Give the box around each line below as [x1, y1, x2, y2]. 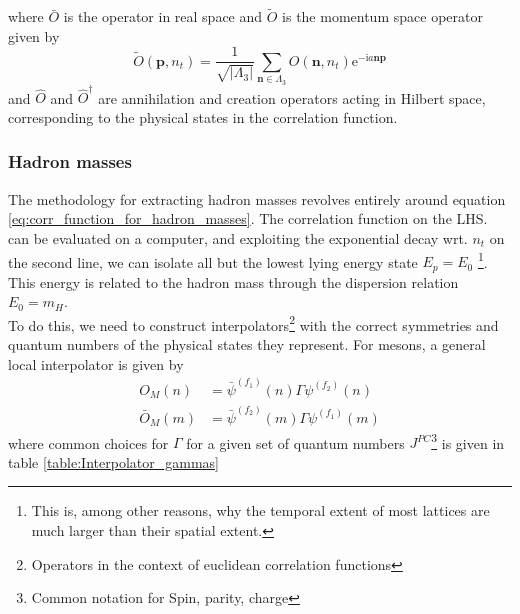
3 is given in [431, 429, 505, 453]
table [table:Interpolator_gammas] [8, 451, 219, 472]
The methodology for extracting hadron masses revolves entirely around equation [8, 188, 506, 209]
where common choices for [8, 432, 169, 453]
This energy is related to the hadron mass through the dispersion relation [8, 271, 459, 292]
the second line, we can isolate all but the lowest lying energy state [8, 251, 418, 272]
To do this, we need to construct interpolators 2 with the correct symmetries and [8, 311, 499, 335]
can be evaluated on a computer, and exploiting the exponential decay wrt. [8, 227, 468, 248]
